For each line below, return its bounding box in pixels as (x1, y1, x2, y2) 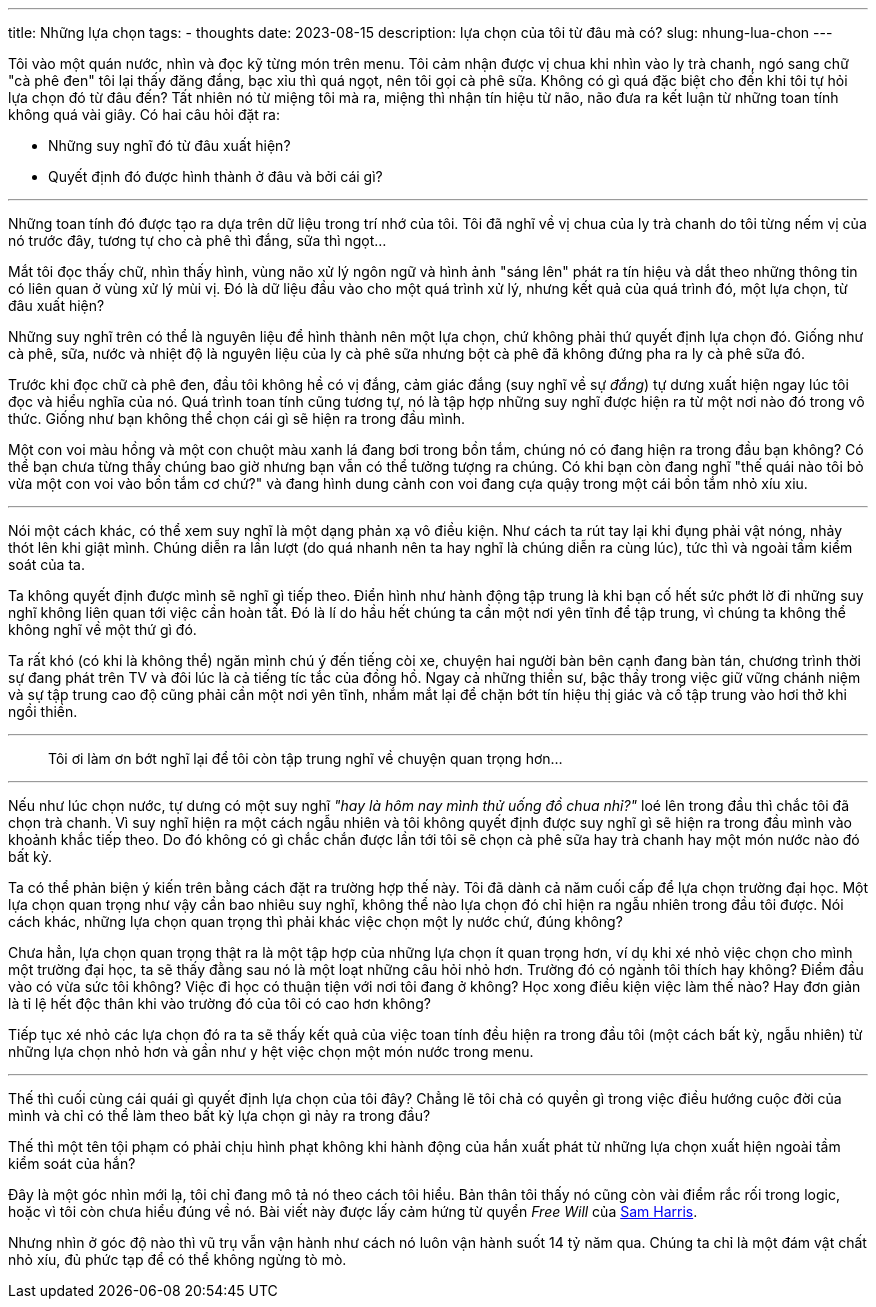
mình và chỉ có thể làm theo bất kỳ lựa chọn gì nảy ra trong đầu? (8, 1107, 431, 1124)
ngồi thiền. (8, 703, 78, 720)
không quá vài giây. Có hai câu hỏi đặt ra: (8, 106, 281, 123)
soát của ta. (8, 556, 85, 573)
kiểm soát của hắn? (8, 1155, 136, 1172)
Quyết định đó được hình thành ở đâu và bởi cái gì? (48, 168, 383, 185)
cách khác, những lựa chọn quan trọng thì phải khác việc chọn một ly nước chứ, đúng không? (8, 913, 623, 930)
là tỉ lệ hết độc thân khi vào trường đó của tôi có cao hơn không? (8, 995, 431, 1012)
